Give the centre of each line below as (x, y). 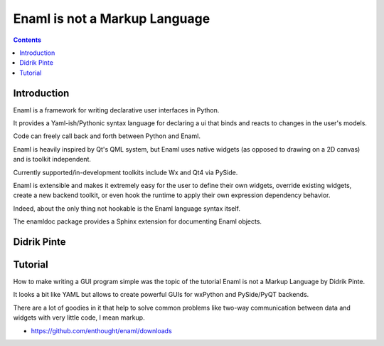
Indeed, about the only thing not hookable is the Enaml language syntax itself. (127, 208)
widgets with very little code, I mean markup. (79, 318)
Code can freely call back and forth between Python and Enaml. (107, 136)
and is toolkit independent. (52, 159)
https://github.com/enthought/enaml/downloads (101, 330)
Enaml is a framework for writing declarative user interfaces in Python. (116, 110)
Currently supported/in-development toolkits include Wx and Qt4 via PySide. (126, 172)
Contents (27, 40)
